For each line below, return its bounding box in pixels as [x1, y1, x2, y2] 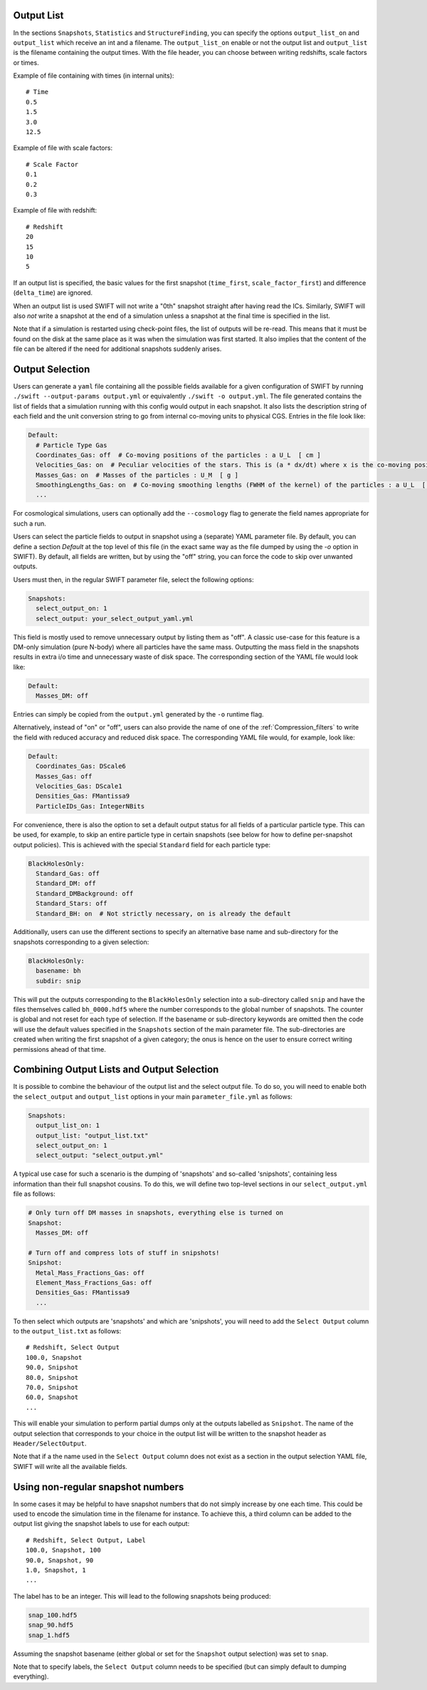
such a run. [13, 519, 46, 528]
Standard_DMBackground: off [36, 889, 134, 898]
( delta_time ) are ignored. [13, 289, 93, 297]
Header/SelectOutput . [13, 1439, 87, 1448]
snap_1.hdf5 [28, 1631, 70, 1639]
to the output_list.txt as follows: [13, 1327, 122, 1336]
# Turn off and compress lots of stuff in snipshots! [28, 1249, 220, 1256]
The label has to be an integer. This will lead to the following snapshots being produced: [13, 1592, 271, 1600]
